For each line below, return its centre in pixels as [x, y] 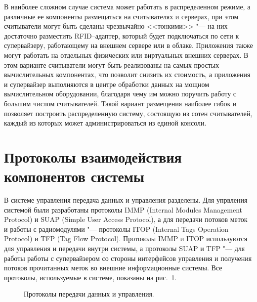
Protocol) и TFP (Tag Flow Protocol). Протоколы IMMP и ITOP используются [126, 238]
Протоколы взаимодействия [93, 156]
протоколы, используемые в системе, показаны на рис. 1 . [90, 277]
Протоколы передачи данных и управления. [89, 294]
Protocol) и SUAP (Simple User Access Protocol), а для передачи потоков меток [126, 219]
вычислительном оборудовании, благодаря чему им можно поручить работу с [120, 94]
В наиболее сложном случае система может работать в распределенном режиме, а [127, 6]
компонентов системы [74, 176]
